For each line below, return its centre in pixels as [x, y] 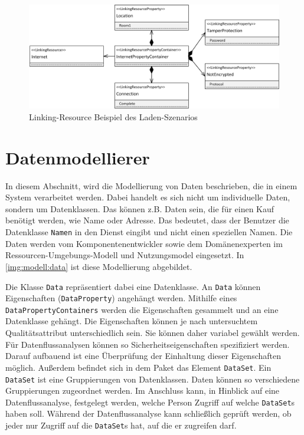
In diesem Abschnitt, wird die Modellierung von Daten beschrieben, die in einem [151, 185]
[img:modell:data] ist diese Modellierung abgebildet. [99, 266]
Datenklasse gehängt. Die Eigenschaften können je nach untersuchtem [132, 321]
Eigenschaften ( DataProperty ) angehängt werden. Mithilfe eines [121, 298]
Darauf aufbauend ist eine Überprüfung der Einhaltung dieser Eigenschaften [143, 356]
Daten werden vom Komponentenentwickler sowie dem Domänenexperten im [144, 243]
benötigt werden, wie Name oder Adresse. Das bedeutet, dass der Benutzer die [147, 220]
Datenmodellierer [78, 157]
